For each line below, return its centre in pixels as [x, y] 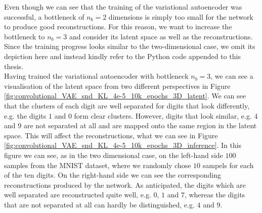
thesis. [14, 66]
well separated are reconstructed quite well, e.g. [78, 195]
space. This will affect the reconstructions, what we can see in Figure [111, 135]
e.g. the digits [25, 115]
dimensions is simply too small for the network [181, 16]
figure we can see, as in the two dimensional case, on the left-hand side [114, 155]
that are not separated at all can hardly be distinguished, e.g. [99, 204]
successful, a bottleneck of [44, 16]
